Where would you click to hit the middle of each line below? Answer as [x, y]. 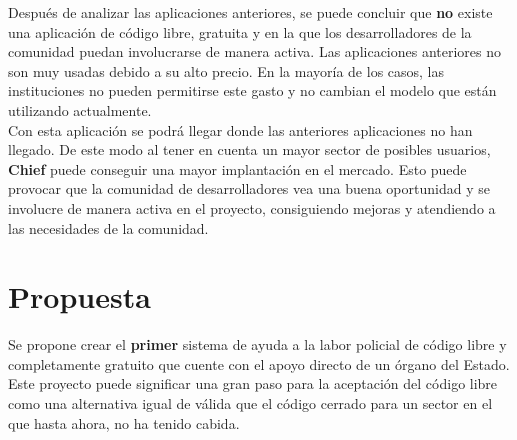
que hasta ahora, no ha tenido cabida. [124, 422]
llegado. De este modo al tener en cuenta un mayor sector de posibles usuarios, [249, 149]
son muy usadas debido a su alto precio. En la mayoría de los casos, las [226, 70]
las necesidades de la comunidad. [108, 227]
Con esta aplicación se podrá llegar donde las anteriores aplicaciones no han [240, 129]
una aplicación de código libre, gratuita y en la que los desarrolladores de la [240, 31]
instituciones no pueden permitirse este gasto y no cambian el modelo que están [252, 90]
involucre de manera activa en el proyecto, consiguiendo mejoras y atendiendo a [252, 207]
